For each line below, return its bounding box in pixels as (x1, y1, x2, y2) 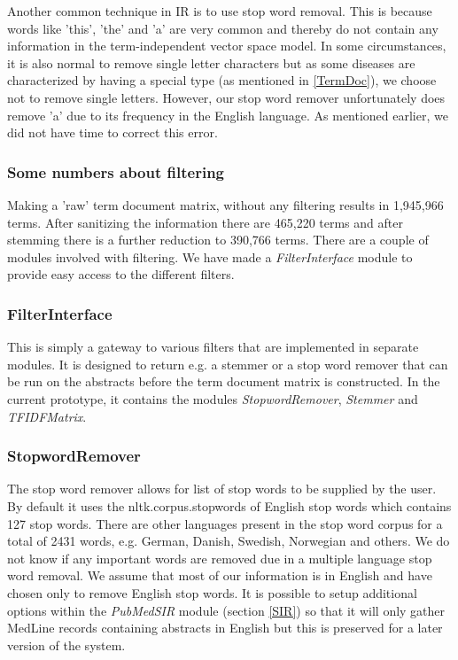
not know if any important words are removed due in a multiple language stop (7, 548, 432, 567)
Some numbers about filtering (7, 160, 224, 182)
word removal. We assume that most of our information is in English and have (7, 566, 432, 585)
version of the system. (7, 635, 126, 654)
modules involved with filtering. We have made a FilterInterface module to (7, 247, 413, 266)
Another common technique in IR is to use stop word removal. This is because (7, 2, 432, 19)
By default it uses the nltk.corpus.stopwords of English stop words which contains (7, 496, 452, 515)
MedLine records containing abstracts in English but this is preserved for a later (7, 618, 443, 637)
